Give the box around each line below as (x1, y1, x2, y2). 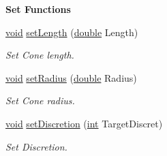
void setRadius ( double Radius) (5, 70, 137, 84)
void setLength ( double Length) (5, 25, 138, 39)
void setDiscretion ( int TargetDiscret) (5, 116, 163, 130)
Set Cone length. (5, 48, 74, 62)
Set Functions (5, 2, 71, 16)
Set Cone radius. (5, 93, 75, 108)
